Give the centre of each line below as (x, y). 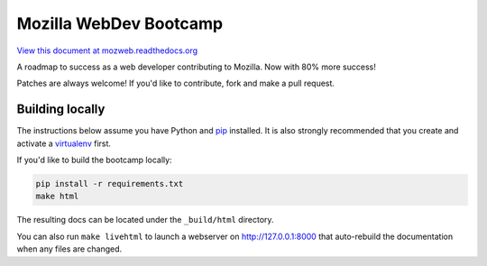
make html (57, 197)
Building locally (61, 110)
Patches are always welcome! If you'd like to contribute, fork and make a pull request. (176, 83)
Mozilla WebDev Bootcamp (120, 23)
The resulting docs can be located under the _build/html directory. (145, 220)
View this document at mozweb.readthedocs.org (107, 50)
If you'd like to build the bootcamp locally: (94, 160)
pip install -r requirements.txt (110, 183)
